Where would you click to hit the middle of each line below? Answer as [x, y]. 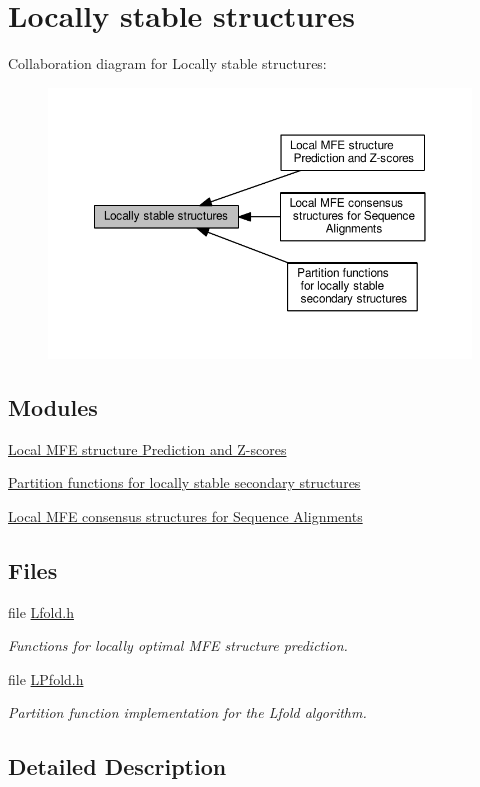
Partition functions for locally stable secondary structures [184, 482]
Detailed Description [117, 766]
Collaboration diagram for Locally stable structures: [167, 63]
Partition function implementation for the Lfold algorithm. [187, 712]
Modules [53, 406]
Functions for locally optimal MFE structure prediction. [178, 645]
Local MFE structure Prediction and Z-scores [147, 448]
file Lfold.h [41, 611]
